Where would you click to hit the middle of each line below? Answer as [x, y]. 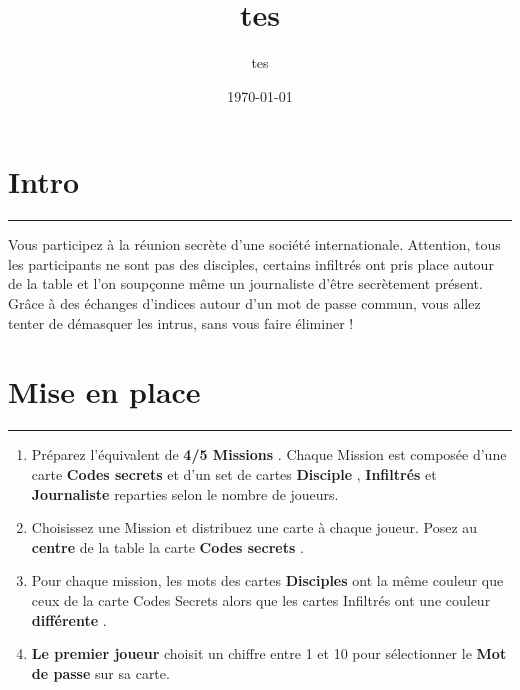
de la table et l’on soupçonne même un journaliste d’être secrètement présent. [245, 283]
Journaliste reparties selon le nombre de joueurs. [185, 493]
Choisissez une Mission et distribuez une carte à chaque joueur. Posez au [254, 527]
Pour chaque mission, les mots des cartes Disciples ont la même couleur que [267, 580]
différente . [69, 619]
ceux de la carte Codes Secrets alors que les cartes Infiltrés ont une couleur [261, 599]
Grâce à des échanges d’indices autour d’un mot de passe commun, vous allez [244, 303]
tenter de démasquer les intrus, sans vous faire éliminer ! [181, 322]
